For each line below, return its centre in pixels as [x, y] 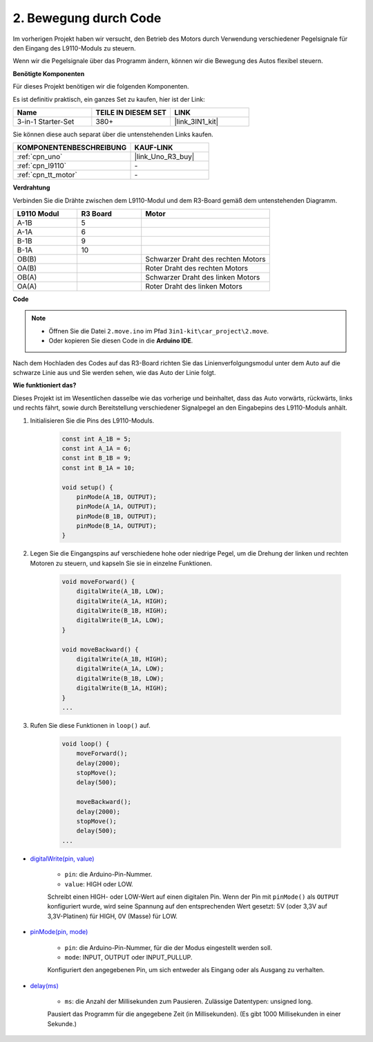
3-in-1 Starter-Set [46, 121]
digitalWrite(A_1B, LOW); [120, 591]
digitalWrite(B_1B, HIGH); [122, 611]
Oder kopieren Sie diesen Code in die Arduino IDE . [121, 341]
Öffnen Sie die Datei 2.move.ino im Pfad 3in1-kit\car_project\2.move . [159, 331]
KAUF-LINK [154, 147]
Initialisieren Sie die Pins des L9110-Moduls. [92, 420]
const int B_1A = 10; [98, 468]
